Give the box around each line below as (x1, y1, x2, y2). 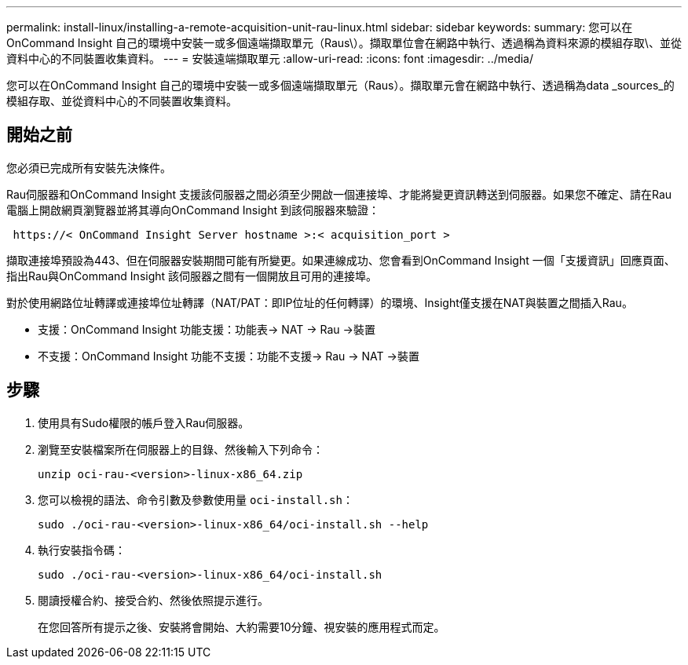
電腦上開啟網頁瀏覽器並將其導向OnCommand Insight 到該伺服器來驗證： (6, 203, 379, 217)
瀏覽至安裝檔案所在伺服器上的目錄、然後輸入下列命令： (38, 442, 324, 456)
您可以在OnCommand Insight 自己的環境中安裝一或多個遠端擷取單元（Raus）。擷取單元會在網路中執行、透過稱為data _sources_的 (6, 79, 675, 92)
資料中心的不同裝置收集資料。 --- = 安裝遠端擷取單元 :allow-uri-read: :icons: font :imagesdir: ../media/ (6, 52, 534, 65)
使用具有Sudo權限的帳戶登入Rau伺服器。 (38, 415, 250, 429)
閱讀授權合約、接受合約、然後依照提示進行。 (38, 593, 269, 607)
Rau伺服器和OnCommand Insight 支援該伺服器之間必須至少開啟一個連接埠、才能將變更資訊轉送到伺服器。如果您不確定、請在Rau (6, 187, 672, 201)
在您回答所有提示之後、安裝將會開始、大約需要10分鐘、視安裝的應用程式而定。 (38, 619, 445, 634)
